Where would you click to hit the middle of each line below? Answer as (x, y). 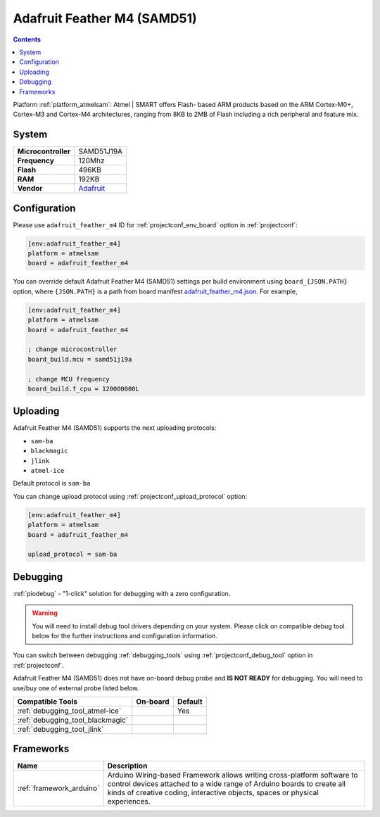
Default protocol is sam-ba (52, 483)
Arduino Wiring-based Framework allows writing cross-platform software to (233, 775)
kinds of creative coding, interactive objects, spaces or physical (213, 793)
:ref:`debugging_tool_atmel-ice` (69, 711)
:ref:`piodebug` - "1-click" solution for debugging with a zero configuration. (122, 593)
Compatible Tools (47, 702)
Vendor (30, 189)
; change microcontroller (72, 349)
